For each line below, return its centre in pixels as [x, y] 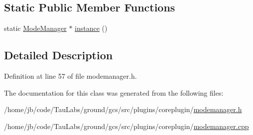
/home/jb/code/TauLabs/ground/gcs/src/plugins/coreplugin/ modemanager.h [123, 109]
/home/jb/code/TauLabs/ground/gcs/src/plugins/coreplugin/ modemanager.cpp [126, 126]
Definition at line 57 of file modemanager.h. [70, 76]
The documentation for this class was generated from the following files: [114, 92]
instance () [91, 28]
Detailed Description [59, 55]
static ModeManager [35, 28]
